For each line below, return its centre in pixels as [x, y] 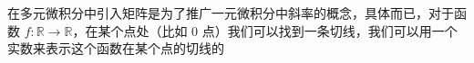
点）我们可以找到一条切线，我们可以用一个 [330, 30]
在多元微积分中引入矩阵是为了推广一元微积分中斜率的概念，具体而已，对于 [231, 13]
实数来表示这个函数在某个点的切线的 [116, 48]
